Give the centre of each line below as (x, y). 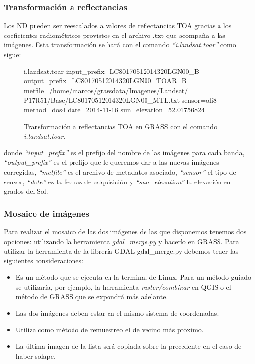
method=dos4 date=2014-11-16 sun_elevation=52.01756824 (114, 109)
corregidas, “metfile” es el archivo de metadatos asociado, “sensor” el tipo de (120, 171)
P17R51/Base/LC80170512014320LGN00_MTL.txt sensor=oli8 (120, 100)
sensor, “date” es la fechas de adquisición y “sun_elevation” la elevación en (117, 181)
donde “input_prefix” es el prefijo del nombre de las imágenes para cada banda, (124, 152)
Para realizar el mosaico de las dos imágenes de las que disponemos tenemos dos (125, 231)
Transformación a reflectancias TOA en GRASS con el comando (121, 126)
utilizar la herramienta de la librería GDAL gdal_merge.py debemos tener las (121, 251)
